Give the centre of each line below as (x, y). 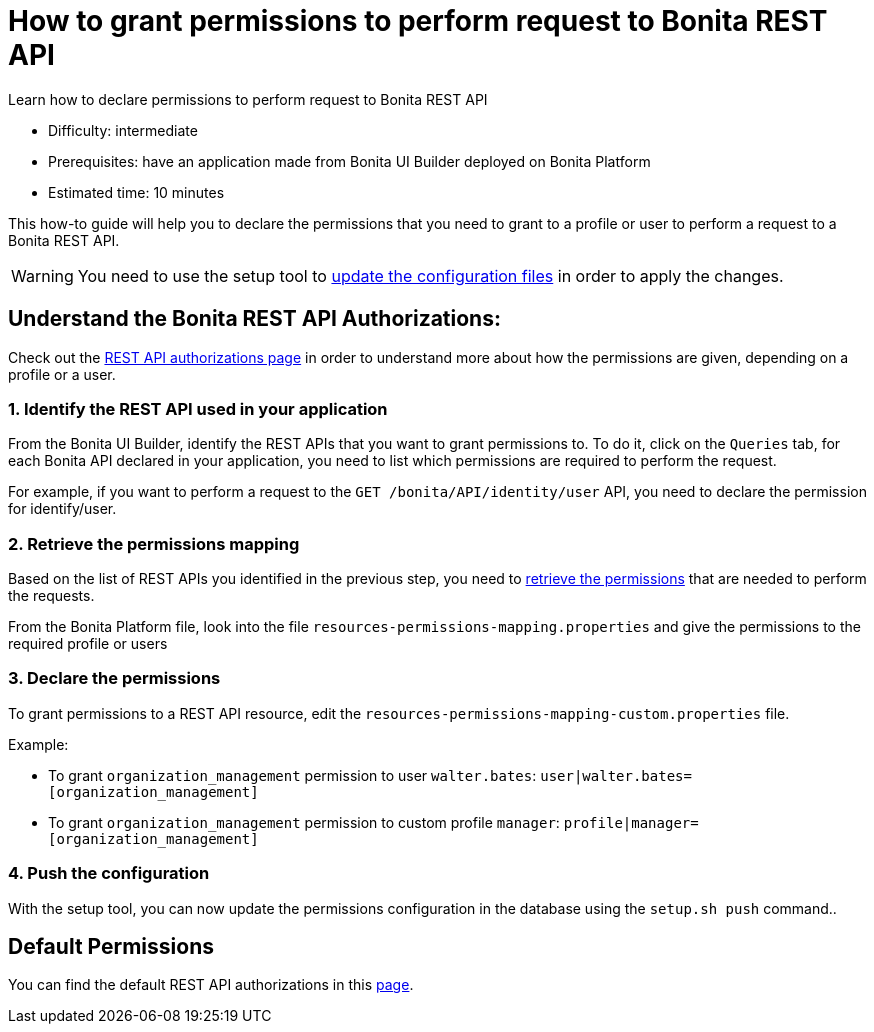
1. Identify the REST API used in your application (198, 408)
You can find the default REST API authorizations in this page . (211, 985)
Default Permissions (111, 947)
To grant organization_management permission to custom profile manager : (304, 822)
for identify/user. (62, 509)
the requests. (51, 596)
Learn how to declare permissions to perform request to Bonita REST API (248, 99)
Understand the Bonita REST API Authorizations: (254, 319)
